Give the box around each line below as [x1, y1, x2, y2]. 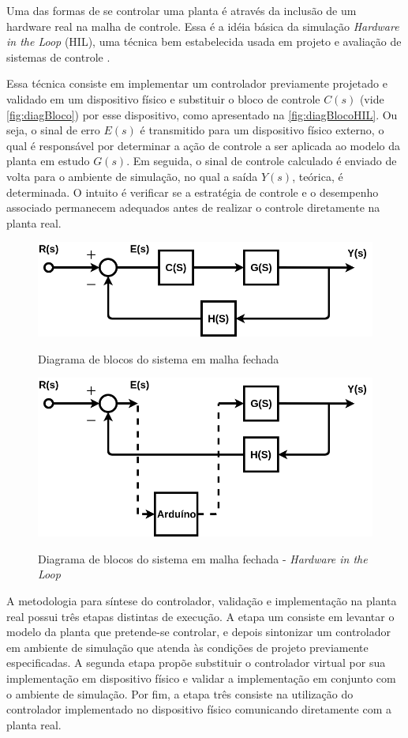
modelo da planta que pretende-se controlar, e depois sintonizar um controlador [6, 623, 391, 640]
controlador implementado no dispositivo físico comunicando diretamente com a [6, 701, 392, 717]
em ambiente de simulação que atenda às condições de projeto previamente [6, 638, 369, 655]
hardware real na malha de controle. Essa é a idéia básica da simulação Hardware [6, 17, 399, 34]
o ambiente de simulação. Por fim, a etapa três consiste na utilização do [6, 685, 354, 702]
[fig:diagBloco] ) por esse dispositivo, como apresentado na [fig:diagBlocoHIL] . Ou [6, 106, 398, 122]
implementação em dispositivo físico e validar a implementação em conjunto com [6, 669, 396, 686]
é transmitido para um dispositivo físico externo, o [140, 122, 384, 138]
